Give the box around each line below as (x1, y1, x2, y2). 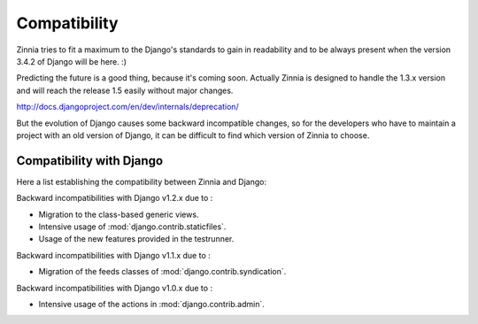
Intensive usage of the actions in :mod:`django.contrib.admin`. (38, 298, 265, 309)
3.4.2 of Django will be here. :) (16, 56, 127, 66)
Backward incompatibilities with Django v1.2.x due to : (16, 193, 213, 204)
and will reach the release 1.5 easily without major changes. (16, 85, 234, 96)
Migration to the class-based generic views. (38, 209, 199, 220)
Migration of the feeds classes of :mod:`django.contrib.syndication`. (38, 266, 287, 277)
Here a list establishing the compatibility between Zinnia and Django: (16, 176, 267, 187)
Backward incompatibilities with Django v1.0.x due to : (16, 282, 212, 293)
